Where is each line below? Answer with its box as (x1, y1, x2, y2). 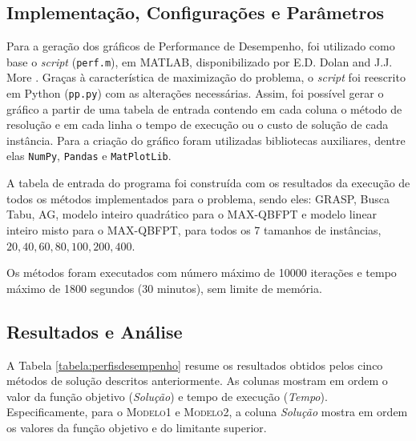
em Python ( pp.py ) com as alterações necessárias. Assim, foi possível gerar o (6, 85, 384, 102)
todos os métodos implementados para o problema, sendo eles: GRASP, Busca (6, 190, 390, 206)
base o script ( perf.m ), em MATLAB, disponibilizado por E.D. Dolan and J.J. (6, 53, 393, 70)
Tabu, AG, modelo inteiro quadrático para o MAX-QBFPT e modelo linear (6, 206, 378, 223)
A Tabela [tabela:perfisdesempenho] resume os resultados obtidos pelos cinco (6, 356, 383, 373)
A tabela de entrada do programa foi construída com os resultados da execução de (6, 174, 410, 191)
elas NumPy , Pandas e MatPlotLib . (6, 147, 172, 164)
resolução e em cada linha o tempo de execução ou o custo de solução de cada (6, 116, 389, 133)
